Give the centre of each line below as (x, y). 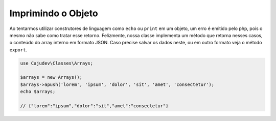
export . (18, 50)
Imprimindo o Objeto (54, 13)
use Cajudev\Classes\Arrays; (57, 63)
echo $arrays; (38, 92)
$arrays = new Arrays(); (51, 77)
